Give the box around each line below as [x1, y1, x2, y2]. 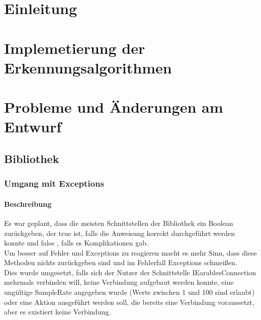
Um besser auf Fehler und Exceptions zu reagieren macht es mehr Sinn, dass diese [4, 247, 257, 258]
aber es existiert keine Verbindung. [4, 306, 111, 317]
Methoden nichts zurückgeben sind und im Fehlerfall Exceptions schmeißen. [4, 257, 237, 268]
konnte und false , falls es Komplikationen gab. [4, 237, 148, 248]
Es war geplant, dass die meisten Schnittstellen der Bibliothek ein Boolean [4, 217, 233, 228]
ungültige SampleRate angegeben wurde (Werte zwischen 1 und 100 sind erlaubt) [4, 287, 255, 297]
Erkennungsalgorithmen [4, 57, 172, 77]
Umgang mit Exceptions [4, 177, 104, 190]
